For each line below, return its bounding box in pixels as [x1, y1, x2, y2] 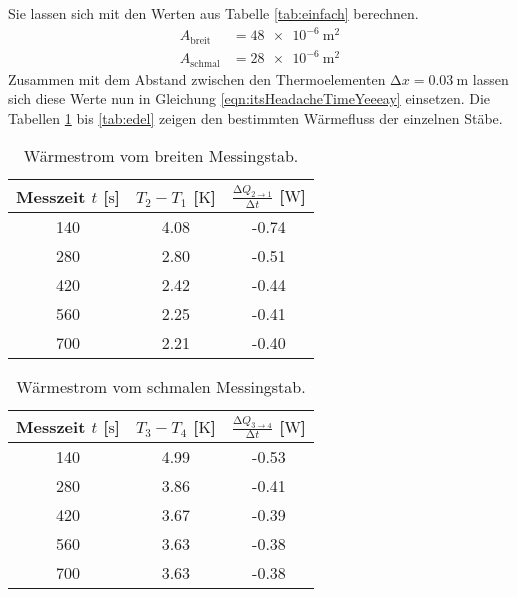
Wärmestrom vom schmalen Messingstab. [16, 374, 306, 398]
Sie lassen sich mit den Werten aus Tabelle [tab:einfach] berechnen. [8, 3, 419, 23]
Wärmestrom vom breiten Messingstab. [23, 144, 299, 168]
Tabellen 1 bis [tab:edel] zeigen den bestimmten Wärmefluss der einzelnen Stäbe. [8, 107, 503, 128]
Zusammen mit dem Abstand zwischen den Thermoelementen [8, 68, 386, 89]
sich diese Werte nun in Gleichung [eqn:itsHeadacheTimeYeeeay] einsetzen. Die [8, 88, 491, 109]
